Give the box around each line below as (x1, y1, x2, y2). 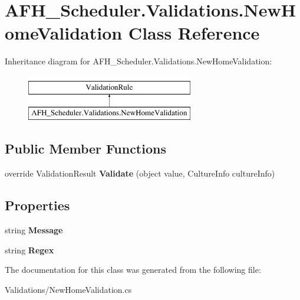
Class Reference (128, 21, 260, 45)
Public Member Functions (5, 139, 166, 158)
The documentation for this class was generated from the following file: (5, 263, 261, 276)
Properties (5, 196, 70, 214)
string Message (5, 224, 63, 236)
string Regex (5, 243, 54, 256)
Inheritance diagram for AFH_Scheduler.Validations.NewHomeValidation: (5, 55, 272, 67)
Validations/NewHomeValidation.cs (5, 283, 132, 295)
